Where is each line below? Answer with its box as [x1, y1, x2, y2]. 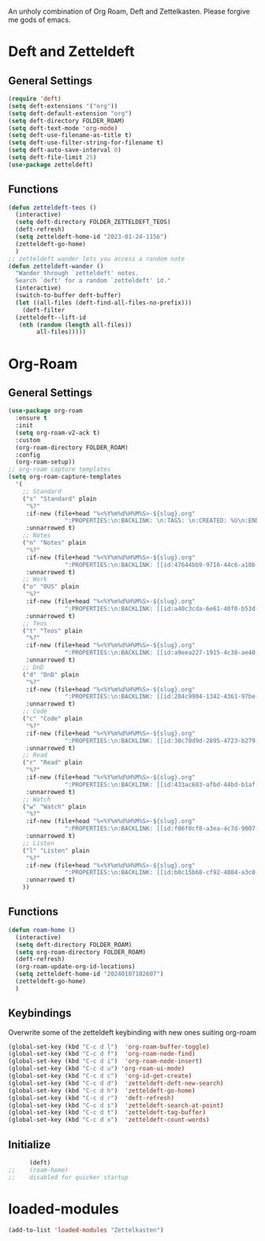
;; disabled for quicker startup [8, 1173, 129, 1181]
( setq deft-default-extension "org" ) [8, 110, 132, 117]
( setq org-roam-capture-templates [8, 473, 122, 481]
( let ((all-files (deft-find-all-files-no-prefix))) [15, 299, 192, 307]
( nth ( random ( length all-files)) [18, 321, 132, 329]
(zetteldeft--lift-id [15, 313, 87, 322]
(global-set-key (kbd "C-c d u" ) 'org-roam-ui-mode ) [8, 1064, 185, 1073]
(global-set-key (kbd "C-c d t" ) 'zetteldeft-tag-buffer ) [8, 1109, 207, 1116]
